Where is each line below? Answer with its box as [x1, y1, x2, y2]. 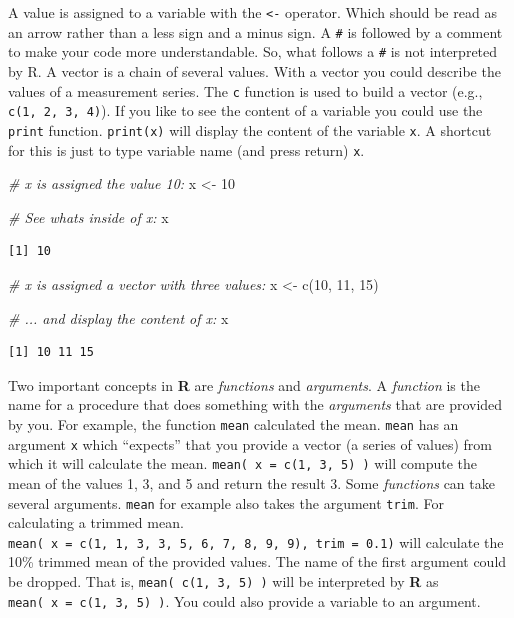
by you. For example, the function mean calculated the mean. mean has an [8, 413, 459, 434]
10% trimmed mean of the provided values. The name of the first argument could [8, 551, 507, 572]
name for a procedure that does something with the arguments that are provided [8, 394, 503, 415]
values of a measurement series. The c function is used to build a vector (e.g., [8, 80, 483, 101]
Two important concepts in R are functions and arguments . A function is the [8, 374, 480, 395]
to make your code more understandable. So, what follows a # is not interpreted [8, 41, 498, 62]
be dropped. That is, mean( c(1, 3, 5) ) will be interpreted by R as [8, 571, 439, 591]
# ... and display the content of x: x [8, 307, 229, 328]
